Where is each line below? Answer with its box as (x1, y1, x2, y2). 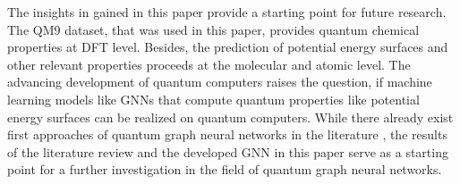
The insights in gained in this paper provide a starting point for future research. (7, 3, 447, 21)
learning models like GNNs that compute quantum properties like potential (7, 89, 420, 108)
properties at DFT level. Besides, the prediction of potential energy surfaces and (7, 38, 448, 56)
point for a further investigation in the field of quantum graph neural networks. (7, 160, 442, 179)
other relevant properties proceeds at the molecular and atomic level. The (7, 54, 411, 73)
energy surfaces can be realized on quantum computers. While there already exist (7, 107, 454, 126)
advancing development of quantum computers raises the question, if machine (7, 72, 432, 91)
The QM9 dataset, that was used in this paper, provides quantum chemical (7, 20, 420, 38)
